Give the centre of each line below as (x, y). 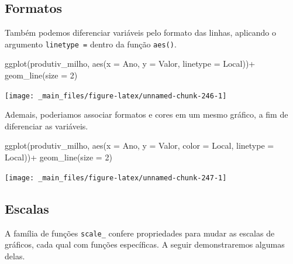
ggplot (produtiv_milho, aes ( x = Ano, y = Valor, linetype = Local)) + (130, 64)
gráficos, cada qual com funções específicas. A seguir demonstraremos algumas (145, 244)
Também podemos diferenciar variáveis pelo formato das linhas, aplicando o (141, 32)
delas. (15, 256)
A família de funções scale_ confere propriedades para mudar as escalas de (140, 233)
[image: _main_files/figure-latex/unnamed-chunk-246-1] (116, 96)
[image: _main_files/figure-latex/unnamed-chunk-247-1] (116, 178)
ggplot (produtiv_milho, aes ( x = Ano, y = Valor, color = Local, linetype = (139, 145)
